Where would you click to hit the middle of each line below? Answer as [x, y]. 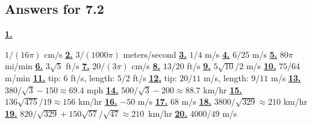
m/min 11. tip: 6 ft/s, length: [60, 77]
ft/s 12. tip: [155, 77]
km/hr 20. [168, 113]
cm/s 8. [146, 66]
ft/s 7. [78, 66]
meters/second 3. [155, 54]
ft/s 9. [199, 66]
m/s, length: [226, 77]
